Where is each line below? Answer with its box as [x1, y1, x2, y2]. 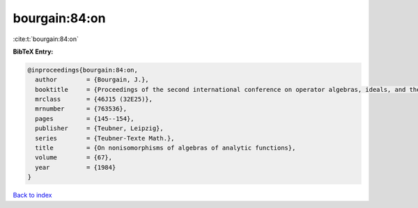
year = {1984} [35, 163, 116, 171]
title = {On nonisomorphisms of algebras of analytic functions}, [35, 144, 296, 152]
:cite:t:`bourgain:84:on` [13, 35, 79, 43]
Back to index [13, 191, 52, 200]
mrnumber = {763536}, [35, 105, 127, 113]
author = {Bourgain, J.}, [35, 76, 149, 83]
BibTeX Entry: [13, 47, 54, 56]
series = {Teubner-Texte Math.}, [35, 134, 175, 142]
